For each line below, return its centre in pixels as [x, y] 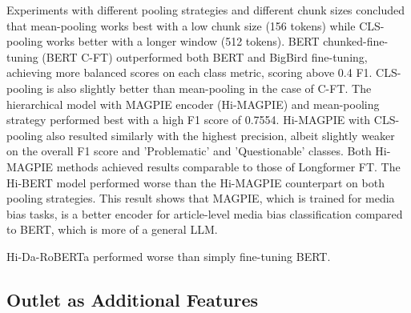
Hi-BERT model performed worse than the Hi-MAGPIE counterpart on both [195, 182]
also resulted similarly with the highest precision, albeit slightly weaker [220, 135]
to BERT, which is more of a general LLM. [112, 229]
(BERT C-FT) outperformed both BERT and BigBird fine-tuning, [205, 56]
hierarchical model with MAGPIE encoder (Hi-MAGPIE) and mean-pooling [193, 104]
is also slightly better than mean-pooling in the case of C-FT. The [209, 88]
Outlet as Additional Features [132, 299]
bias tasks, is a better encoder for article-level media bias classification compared [205, 213]
